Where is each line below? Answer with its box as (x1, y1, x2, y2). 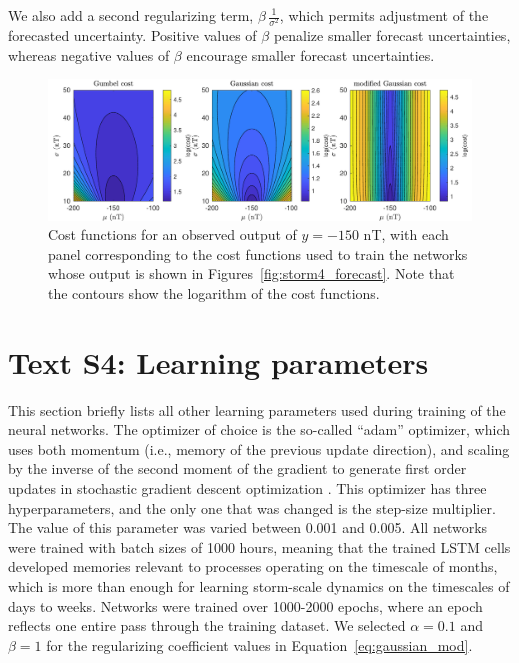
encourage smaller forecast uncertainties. (186, 44, 435, 65)
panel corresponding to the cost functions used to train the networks (48, 243, 468, 264)
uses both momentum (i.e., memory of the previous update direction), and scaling (8, 438, 510, 459)
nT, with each (363, 224, 449, 245)
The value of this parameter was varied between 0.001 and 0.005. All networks (8, 517, 488, 538)
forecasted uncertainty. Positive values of (8, 25, 257, 46)
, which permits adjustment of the (279, 5, 489, 25)
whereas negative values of (8, 44, 170, 65)
